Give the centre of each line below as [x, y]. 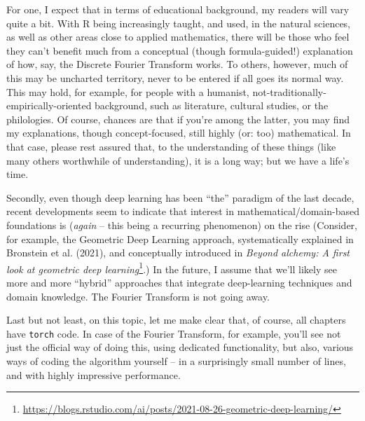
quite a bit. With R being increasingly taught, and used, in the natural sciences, [179, 23]
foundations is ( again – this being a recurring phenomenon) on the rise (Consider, [182, 225]
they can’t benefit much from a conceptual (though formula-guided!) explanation [180, 50]
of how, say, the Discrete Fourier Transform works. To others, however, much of [177, 64]
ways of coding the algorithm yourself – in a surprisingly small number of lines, [176, 360]
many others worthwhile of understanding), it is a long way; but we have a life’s [178, 160]
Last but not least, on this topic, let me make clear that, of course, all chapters [176, 320]
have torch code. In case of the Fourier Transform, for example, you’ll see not [174, 333]
